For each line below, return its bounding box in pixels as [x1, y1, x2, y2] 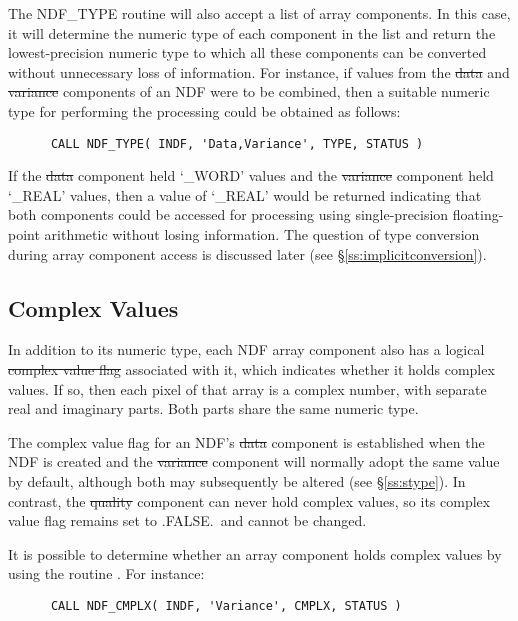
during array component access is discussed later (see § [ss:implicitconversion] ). [8, 243, 487, 264]
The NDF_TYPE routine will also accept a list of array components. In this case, [8, 3, 511, 23]
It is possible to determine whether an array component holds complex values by [8, 543, 502, 564]
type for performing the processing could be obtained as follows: [8, 100, 401, 121]
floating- [452, 204, 504, 225]
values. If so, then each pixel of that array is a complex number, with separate [8, 378, 487, 399]
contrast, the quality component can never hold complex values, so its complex [8, 490, 491, 511]
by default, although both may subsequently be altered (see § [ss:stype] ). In [8, 470, 466, 491]
